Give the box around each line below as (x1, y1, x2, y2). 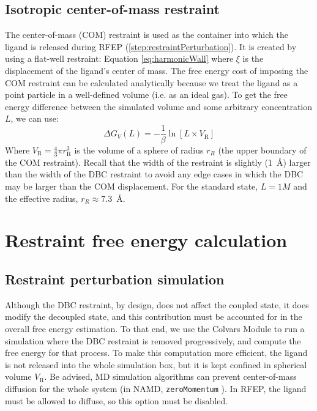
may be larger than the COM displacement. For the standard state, (5, 180, 258, 193)
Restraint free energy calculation (5, 228, 288, 253)
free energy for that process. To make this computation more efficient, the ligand (5, 346, 308, 359)
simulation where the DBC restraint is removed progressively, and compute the (5, 334, 301, 347)
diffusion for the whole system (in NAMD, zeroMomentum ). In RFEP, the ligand (5, 382, 307, 394)
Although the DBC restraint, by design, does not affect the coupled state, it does (5, 298, 309, 311)
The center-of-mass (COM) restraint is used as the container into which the (5, 28, 288, 41)
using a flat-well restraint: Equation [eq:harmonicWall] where (5, 52, 234, 65)
